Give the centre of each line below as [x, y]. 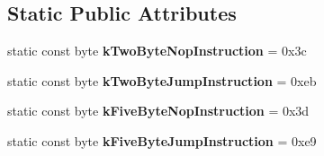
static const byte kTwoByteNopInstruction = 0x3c [157, 51]
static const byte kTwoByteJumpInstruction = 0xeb [162, 80]
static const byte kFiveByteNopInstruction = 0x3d [158, 111]
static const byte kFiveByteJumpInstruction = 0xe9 [162, 140]
